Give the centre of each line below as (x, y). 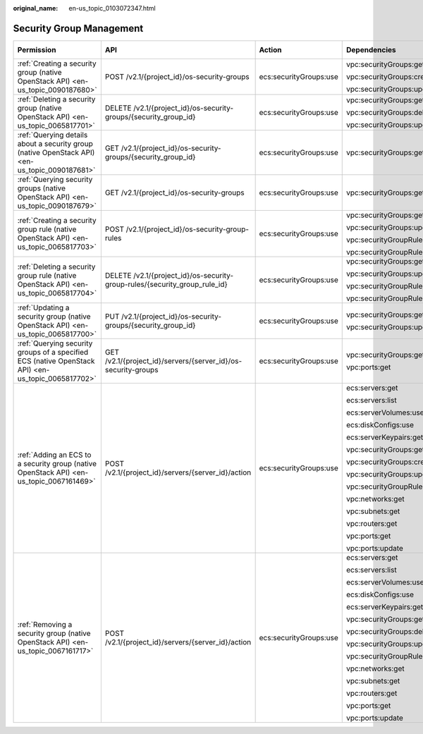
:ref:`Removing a (45, 624)
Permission (37, 49)
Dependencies (371, 49)
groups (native (42, 188)
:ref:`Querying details (53, 135)
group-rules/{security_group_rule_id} (166, 284)
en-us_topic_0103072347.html (112, 8)
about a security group (55, 143)
